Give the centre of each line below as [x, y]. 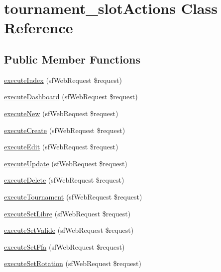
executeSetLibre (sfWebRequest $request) [67, 213]
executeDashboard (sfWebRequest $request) [71, 97]
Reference [39, 28]
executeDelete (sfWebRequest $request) [64, 180]
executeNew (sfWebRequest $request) [61, 113]
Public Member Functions [72, 59]
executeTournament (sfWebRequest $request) [73, 196]
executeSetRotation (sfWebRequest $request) [73, 263]
